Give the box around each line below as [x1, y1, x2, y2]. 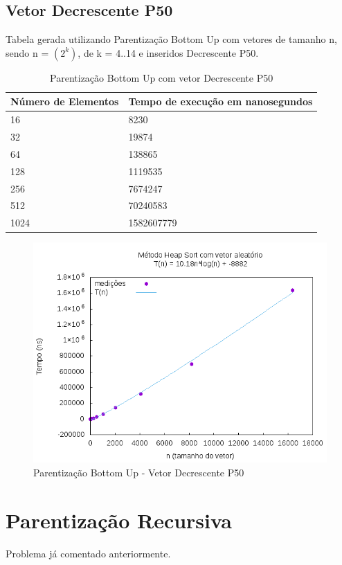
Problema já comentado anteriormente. [6, 546, 171, 560]
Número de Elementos [10, 94, 119, 109]
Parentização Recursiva [6, 505, 232, 534]
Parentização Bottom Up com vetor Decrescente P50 [50, 70, 273, 84]
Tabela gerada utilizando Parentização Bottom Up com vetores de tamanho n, [6, 32, 337, 46]
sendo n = [6, 45, 49, 60]
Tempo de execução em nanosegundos [128, 94, 313, 109]
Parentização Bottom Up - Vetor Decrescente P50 [33, 465, 244, 479]
